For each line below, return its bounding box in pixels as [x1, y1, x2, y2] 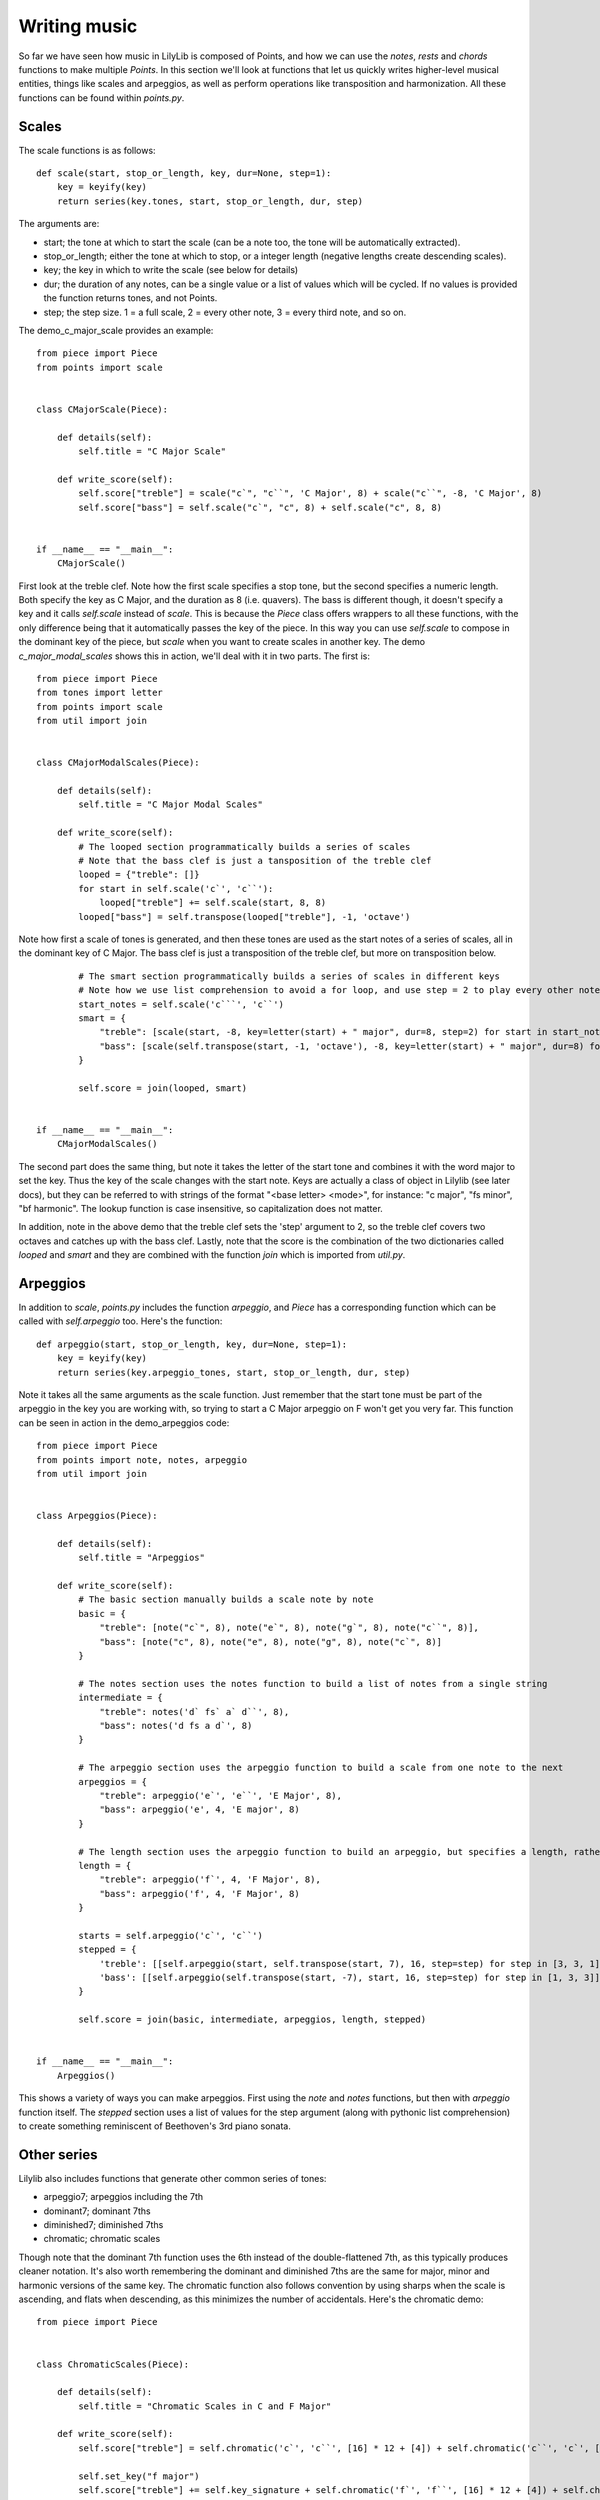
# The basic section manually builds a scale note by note [78, 1594, 374, 1605]
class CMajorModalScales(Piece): [36, 757, 200, 769]
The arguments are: [18, 218, 100, 230]
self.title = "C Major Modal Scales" [78, 799, 264, 810]
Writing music [18, 15, 138, 37]
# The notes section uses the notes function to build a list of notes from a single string [78, 1678, 548, 1689]
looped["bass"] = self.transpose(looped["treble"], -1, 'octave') [78, 911, 411, 922]
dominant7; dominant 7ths [43, 2205, 151, 2217]
